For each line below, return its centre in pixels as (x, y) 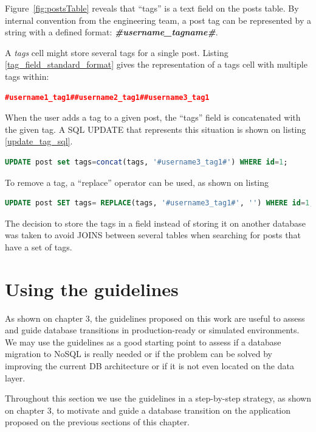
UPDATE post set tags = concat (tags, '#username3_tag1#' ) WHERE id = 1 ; (146, 162)
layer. (15, 377)
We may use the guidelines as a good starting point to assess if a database (143, 342)
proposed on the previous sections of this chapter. (97, 422)
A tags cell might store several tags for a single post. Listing (117, 52)
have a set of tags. (39, 246)
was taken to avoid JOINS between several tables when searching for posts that (153, 235)
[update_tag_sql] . (39, 141)
